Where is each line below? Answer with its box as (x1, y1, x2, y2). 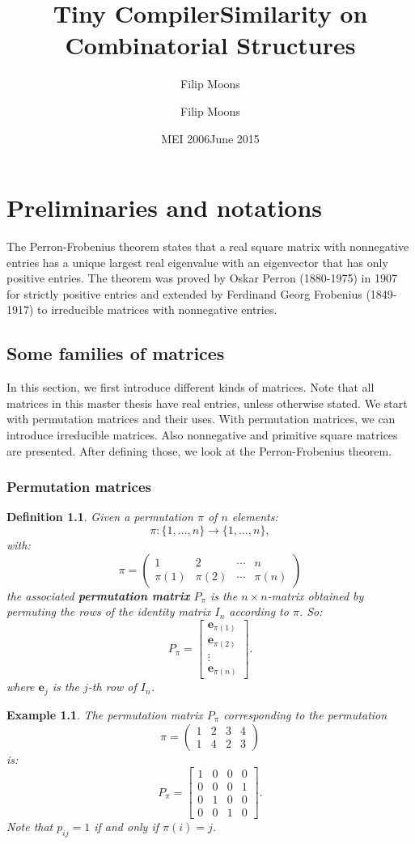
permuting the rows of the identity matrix (6, 603, 211, 620)
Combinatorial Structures (65, 28, 356, 61)
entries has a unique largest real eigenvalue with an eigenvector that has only (6, 253, 388, 270)
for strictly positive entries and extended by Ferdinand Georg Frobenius (6, 285, 362, 302)
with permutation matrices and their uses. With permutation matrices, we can (6, 410, 396, 427)
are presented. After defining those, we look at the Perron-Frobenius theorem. (6, 442, 392, 459)
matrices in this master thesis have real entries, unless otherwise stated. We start (6, 394, 408, 411)
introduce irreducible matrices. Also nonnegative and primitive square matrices (6, 426, 398, 443)
